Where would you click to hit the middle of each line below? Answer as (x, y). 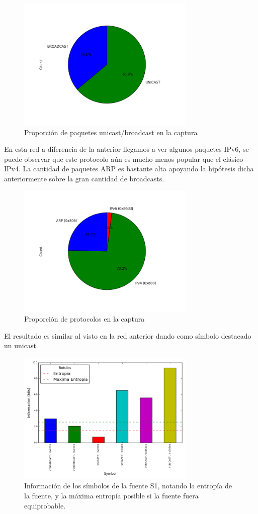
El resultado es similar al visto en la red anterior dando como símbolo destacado (128, 335)
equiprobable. (45, 505)
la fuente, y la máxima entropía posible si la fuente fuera (111, 495)
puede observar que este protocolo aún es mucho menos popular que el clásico (124, 159)
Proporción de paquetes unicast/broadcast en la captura (111, 132)
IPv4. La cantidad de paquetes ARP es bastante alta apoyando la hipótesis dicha (129, 169)
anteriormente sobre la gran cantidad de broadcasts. (84, 178)
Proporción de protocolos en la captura (84, 319)
